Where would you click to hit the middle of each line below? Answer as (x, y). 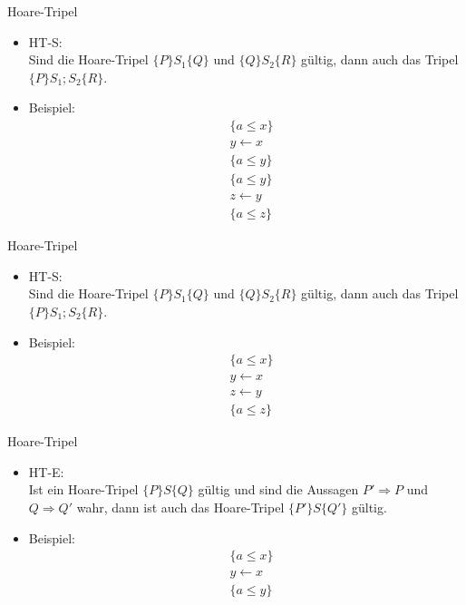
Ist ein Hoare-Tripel (83, 489)
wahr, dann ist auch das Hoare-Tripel (180, 507)
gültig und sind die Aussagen (278, 489)
